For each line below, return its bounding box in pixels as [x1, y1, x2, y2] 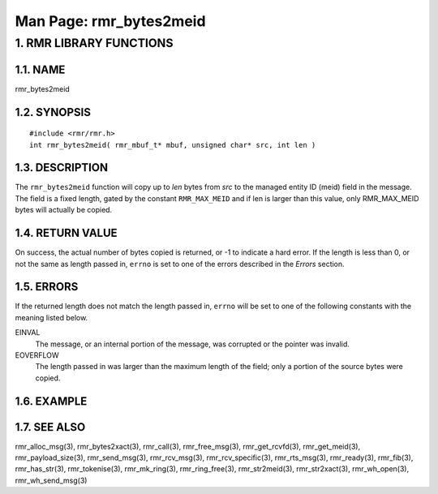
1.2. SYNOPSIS [15, 105, 91, 119]
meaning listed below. [15, 312, 88, 322]
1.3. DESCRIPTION [15, 161, 109, 174]
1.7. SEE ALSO [15, 420, 86, 434]
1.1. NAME [15, 62, 66, 76]
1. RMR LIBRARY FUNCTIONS [15, 36, 174, 50]
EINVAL [15, 328, 41, 337]
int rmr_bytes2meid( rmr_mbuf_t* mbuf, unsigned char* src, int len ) [29, 140, 316, 149]
